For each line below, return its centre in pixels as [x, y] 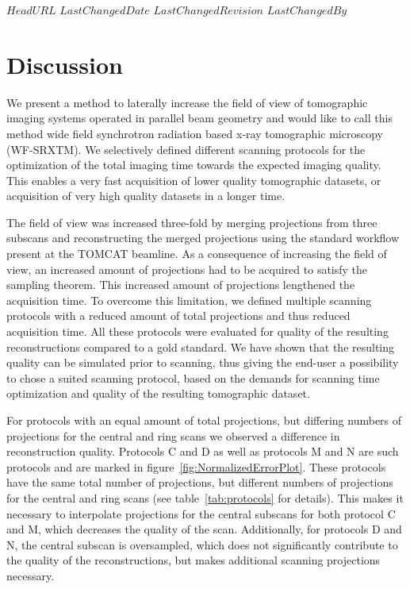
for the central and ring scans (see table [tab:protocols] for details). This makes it [205, 497]
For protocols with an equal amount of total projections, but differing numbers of [204, 420]
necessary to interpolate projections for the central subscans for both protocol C [201, 513]
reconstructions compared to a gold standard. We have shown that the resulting [201, 346]
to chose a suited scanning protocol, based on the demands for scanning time [193, 377]
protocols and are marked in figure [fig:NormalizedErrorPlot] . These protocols [196, 466]
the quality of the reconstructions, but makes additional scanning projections [194, 560]
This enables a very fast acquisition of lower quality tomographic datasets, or [194, 180]
